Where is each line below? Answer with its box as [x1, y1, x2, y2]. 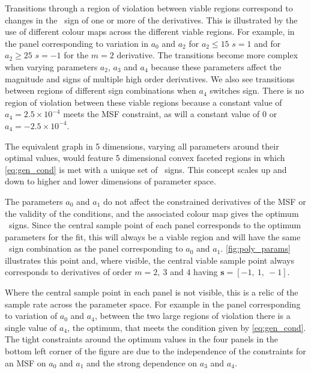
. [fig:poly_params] [220, 242, 291, 255]
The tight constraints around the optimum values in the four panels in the [5, 333, 279, 345]
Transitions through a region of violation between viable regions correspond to [5, 2, 293, 14]
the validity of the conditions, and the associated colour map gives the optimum [5, 207, 299, 219]
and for [254, 37, 281, 49]
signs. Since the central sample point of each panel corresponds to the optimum [8, 219, 301, 231]
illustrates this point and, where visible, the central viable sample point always [5, 253, 295, 266]
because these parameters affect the [151, 60, 282, 73]
